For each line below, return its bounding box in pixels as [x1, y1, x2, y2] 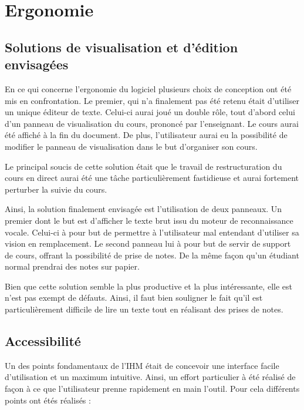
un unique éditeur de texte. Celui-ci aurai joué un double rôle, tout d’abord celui [5, 106, 295, 118]
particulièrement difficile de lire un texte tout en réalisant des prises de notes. [5, 303, 283, 315]
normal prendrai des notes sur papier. [5, 260, 140, 273]
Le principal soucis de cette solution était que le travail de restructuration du [5, 160, 282, 172]
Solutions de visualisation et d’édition [5, 38, 238, 56]
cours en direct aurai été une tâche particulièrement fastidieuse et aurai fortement [5, 172, 299, 184]
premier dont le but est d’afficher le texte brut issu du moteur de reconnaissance [5, 214, 293, 226]
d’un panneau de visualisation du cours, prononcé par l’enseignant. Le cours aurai [5, 117, 299, 129]
